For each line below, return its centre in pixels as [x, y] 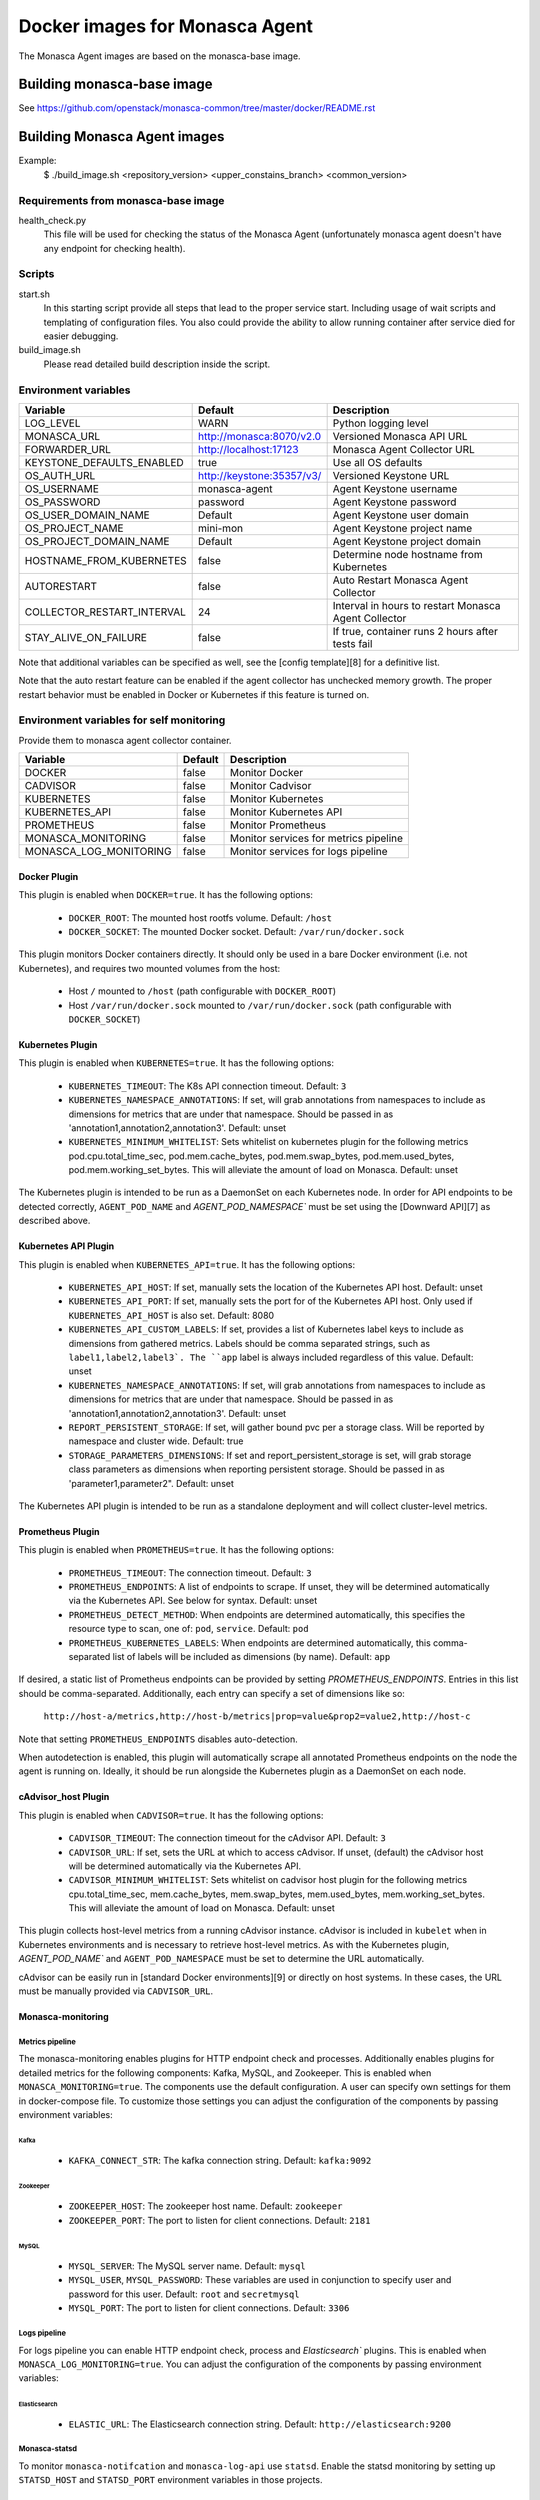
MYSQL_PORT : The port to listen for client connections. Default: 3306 [209, 2308]
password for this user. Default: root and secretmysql [184, 2294]
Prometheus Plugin [59, 1531]
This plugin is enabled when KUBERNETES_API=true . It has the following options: [187, 1264]
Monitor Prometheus [278, 825]
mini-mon [221, 528]
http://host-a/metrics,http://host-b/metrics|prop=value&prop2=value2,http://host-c [257, 1716]
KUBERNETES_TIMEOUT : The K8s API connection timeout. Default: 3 [207, 1086]
